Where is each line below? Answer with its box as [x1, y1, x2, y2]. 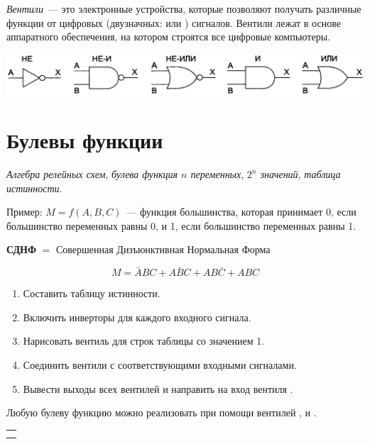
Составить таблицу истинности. [23, 286, 160, 301]
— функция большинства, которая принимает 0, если [126, 204, 357, 219]
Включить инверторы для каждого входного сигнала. [23, 309, 251, 324]
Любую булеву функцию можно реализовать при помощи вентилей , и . [6, 405, 317, 420]
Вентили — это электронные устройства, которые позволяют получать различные [6, 1, 361, 16]
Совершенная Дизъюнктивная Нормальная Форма [55, 242, 271, 257]
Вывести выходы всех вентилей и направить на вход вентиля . [23, 381, 293, 396]
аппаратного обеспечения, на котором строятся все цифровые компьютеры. [6, 29, 330, 44]
